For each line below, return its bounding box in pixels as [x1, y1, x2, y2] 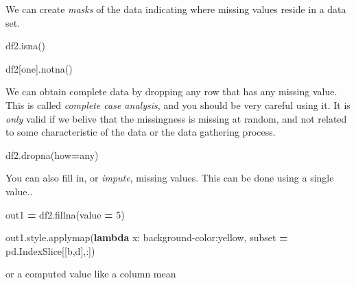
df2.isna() [5, 38, 46, 53]
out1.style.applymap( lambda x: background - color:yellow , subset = [5, 230, 288, 245]
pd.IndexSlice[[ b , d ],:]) [5, 243, 95, 258]
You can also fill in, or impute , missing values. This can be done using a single [5, 171, 334, 185]
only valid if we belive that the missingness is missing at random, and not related [5, 111, 347, 125]
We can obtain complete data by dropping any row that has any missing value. [5, 84, 337, 99]
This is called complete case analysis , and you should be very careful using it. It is [5, 97, 351, 112]
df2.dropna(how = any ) [5, 147, 99, 162]
